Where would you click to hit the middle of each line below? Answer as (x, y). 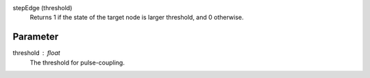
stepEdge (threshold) (42, 8)
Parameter (36, 37)
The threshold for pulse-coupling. (77, 62)
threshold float (37, 53)
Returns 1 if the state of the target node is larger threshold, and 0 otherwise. (137, 18)
